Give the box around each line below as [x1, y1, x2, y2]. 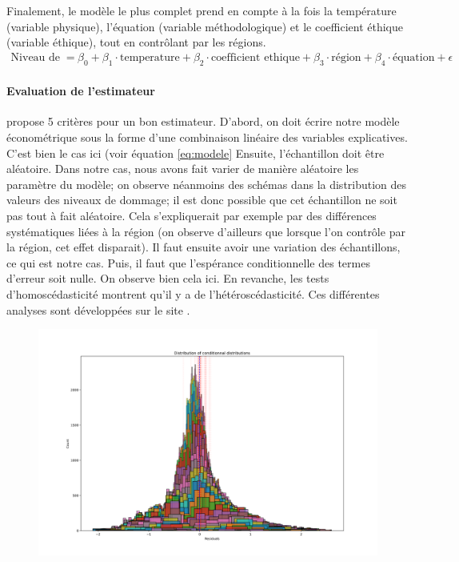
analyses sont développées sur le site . [6, 301, 190, 318]
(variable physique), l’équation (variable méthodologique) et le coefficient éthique [6, 18, 404, 34]
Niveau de [10, 51, 61, 63]
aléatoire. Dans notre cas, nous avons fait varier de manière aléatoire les [6, 160, 359, 177]
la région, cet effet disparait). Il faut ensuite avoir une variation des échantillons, [6, 239, 401, 255]
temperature [120, 51, 180, 63]
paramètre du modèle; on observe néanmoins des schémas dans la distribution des [6, 175, 407, 192]
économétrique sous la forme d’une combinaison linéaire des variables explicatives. [6, 129, 408, 145]
